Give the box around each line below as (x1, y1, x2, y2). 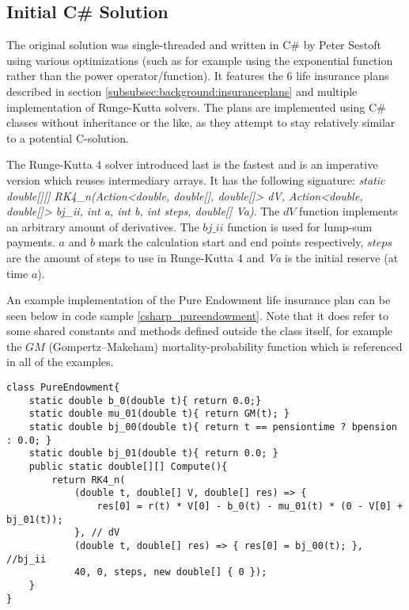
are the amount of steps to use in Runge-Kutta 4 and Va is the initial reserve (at (6, 249, 399, 265)
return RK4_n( (51, 474, 126, 486)
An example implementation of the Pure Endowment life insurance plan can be (6, 292, 391, 308)
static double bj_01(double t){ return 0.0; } (28, 448, 278, 459)
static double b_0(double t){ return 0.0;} (28, 395, 262, 406)
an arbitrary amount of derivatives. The (6, 218, 199, 234)
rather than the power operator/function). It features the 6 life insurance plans (6, 67, 389, 84)
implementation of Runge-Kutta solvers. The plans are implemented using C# (6, 98, 386, 115)
